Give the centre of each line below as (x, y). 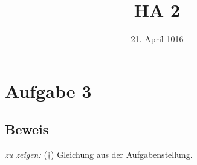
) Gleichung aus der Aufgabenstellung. (122, 154)
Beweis (27, 129)
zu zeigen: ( (26, 154)
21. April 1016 (157, 39)
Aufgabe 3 (48, 90)
